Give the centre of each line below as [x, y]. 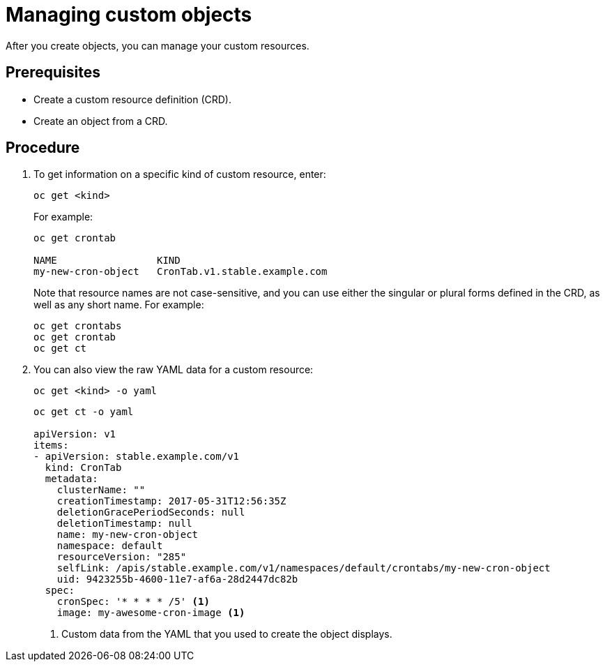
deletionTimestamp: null [124, 524]
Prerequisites [53, 73]
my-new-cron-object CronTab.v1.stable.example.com [181, 272]
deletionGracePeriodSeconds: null [151, 512]
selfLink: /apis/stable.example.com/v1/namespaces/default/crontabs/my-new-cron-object [304, 568]
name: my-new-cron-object [128, 535]
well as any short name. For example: [119, 305]
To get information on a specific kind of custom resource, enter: [180, 174]
